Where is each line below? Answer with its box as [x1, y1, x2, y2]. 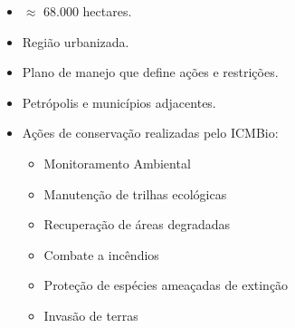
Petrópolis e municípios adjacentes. [22, 92, 216, 111]
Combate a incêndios [43, 245, 159, 264]
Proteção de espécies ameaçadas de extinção [43, 275, 289, 294]
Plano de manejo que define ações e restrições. [22, 63, 279, 82]
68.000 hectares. [43, 2, 132, 20]
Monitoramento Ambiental [43, 153, 191, 172]
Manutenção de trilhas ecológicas [43, 184, 227, 203]
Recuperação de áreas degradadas [43, 215, 230, 234]
